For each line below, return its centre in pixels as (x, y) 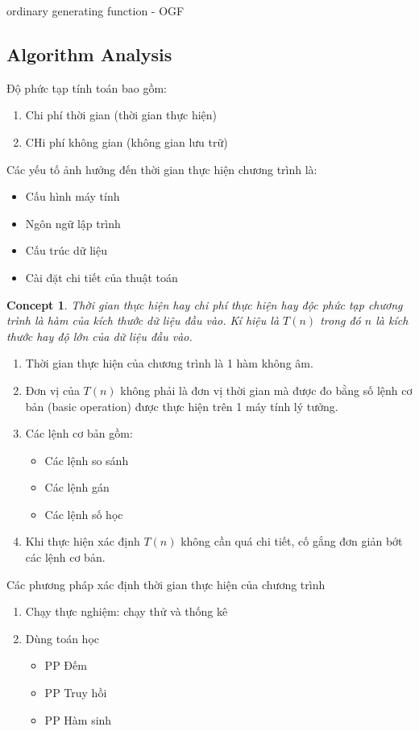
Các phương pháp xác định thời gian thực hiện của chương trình (166, 584)
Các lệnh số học (84, 514)
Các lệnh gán (77, 487)
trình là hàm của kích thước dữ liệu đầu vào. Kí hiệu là (143, 320)
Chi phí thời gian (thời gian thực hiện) (121, 115)
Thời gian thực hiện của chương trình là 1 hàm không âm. (169, 363)
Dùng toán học (62, 638)
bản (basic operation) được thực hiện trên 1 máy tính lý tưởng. (182, 406)
